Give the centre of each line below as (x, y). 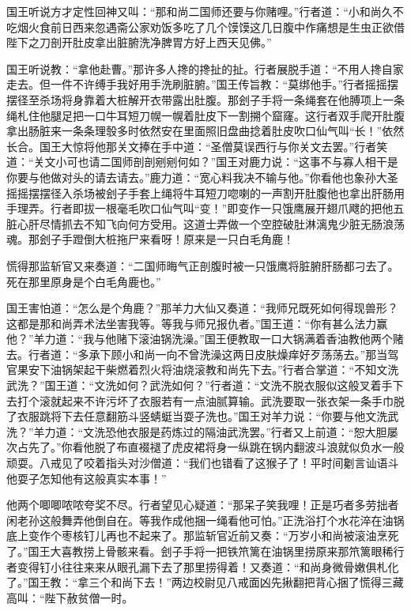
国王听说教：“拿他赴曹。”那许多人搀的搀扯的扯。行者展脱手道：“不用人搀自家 (205, 68)
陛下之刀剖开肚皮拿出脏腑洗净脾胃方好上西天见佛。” (139, 42)
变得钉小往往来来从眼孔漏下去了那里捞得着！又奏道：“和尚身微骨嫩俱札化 (208, 566)
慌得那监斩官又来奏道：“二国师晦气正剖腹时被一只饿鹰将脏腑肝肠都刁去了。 (203, 265)
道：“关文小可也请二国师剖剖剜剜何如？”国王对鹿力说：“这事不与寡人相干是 (202, 162)
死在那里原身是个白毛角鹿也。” (84, 281)
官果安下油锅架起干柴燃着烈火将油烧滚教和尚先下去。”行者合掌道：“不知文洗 (203, 370)
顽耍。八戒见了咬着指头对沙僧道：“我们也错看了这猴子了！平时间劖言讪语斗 (203, 463)
